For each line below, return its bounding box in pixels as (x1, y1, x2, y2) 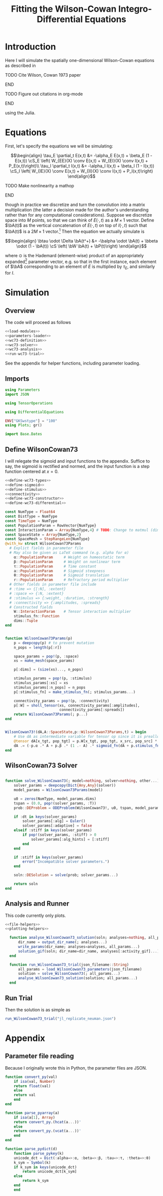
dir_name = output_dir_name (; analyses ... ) (17, 940, 108, 945)
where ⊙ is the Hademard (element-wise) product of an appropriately (5, 252, 144, 258)
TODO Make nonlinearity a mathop (5, 182, 74, 188)
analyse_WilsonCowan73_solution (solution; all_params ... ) (17, 976, 138, 981)
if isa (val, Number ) (14, 1079, 55, 1084)
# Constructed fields (9, 605, 53, 609)
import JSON (5, 392, 29, 397)
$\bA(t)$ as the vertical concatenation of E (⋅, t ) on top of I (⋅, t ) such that (5, 222, 147, 228)
